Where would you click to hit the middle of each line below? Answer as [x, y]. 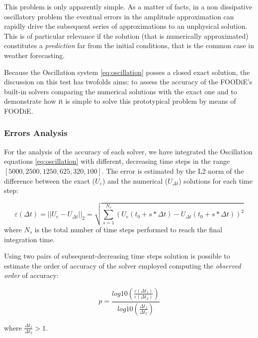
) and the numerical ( [135, 180]
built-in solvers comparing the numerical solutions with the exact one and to [121, 91]
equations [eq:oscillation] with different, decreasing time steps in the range [117, 161]
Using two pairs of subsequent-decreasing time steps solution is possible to [117, 256]
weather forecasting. [35, 55]
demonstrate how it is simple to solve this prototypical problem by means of [120, 101]
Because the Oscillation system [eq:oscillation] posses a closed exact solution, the [127, 72]
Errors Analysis [36, 133]
